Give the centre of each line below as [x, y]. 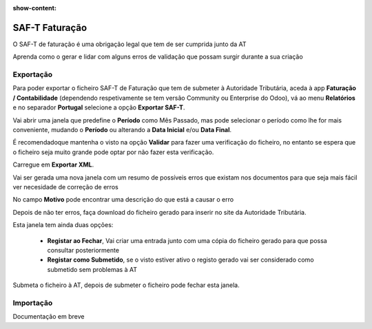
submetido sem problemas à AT [92, 269]
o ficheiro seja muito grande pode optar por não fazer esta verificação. [113, 152]
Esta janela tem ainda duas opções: [63, 225]
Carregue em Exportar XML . [53, 164]
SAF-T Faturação [50, 28]
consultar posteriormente [83, 250]
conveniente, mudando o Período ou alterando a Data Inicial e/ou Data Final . [122, 130]
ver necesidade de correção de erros [65, 187]
